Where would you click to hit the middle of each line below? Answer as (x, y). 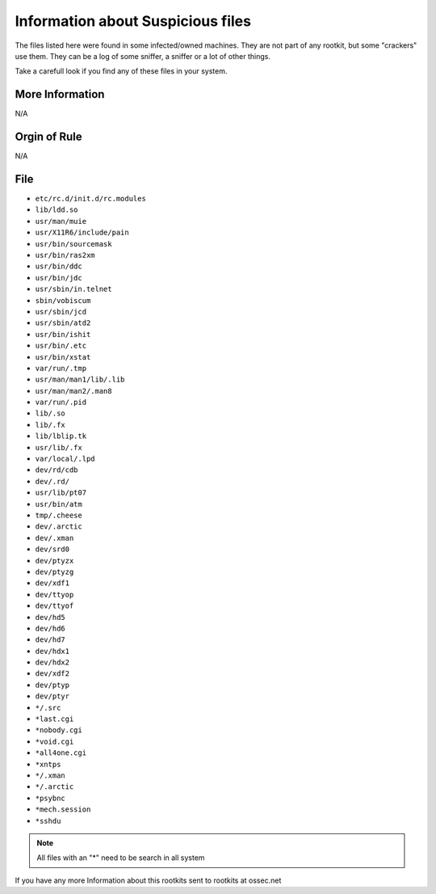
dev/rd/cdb (57, 470)
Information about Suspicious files (133, 21)
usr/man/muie (61, 221)
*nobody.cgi (59, 730)
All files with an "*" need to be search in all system (121, 858)
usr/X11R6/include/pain (82, 233)
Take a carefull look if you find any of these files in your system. (121, 71)
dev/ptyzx (55, 561)
